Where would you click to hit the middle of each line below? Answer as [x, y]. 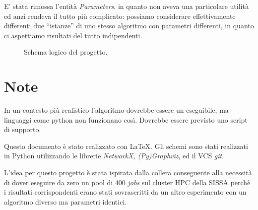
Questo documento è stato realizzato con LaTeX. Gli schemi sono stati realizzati [126, 146]
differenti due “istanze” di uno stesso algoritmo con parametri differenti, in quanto [129, 26]
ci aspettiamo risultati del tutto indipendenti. [73, 35]
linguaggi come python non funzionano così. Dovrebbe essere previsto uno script [126, 119]
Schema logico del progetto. [66, 52]
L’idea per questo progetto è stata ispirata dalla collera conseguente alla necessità [128, 173]
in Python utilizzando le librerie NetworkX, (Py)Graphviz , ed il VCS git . [114, 156]
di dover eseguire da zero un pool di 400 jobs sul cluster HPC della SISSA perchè [127, 182]
